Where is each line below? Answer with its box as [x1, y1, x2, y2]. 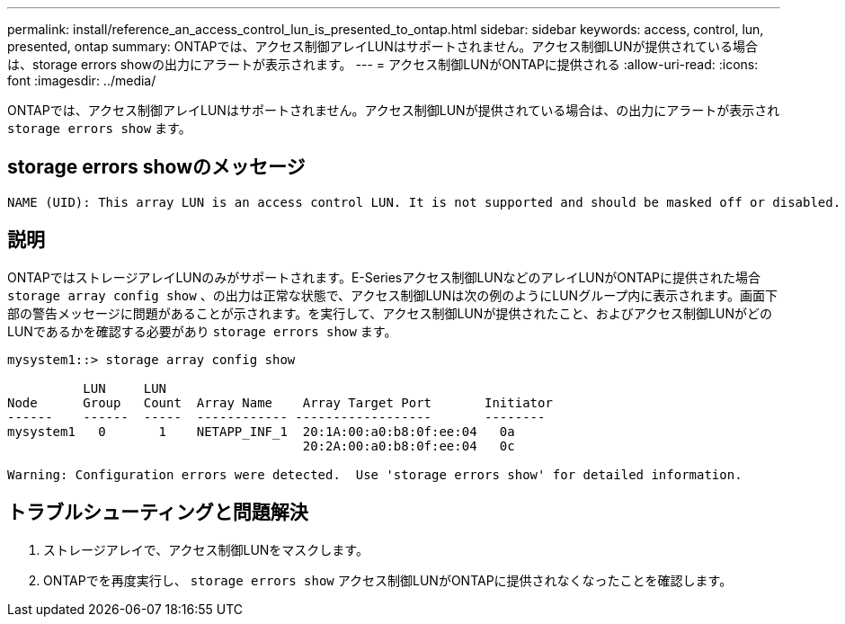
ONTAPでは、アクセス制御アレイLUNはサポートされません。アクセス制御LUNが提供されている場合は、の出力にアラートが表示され [7, 103, 780, 118]
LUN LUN [83, 380, 167, 396]
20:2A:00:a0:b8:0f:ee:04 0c [302, 438, 515, 453]
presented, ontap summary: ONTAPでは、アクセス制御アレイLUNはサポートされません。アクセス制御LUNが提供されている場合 [7, 39, 759, 54]
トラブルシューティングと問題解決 [7, 501, 308, 524]
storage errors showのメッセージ [7, 156, 306, 179]
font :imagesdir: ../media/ [7, 73, 156, 88]
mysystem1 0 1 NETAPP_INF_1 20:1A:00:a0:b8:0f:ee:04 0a [7, 423, 515, 439]
